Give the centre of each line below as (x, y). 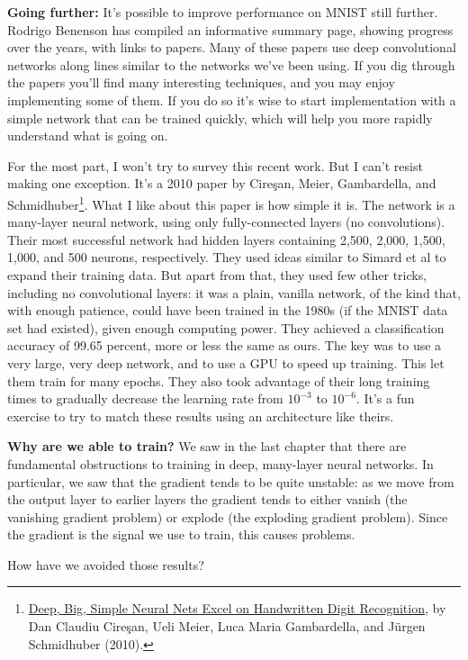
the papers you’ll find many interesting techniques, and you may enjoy (201, 82)
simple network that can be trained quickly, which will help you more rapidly (220, 118)
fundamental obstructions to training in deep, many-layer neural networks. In (220, 463)
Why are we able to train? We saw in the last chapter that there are (207, 446)
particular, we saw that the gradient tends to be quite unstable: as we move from (231, 481)
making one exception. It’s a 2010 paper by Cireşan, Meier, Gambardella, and (222, 183)
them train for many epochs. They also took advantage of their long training (219, 380)
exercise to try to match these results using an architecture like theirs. (201, 416)
